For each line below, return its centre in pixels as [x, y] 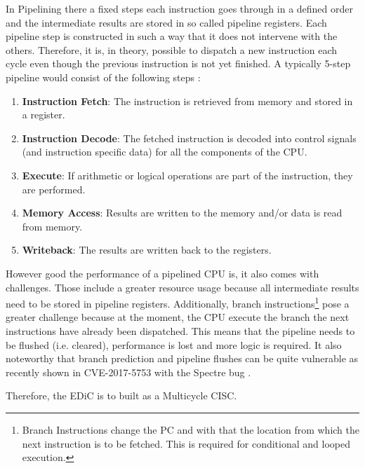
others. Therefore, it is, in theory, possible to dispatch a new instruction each [171, 49]
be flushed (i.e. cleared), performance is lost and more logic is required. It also [174, 344]
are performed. [54, 189]
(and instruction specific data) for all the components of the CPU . [165, 152]
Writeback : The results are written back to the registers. [147, 250]
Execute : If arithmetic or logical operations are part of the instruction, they [187, 175]
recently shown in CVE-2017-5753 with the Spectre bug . [128, 372]
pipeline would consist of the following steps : [103, 77]
